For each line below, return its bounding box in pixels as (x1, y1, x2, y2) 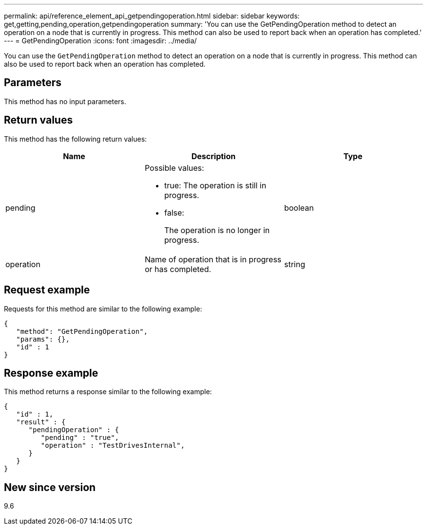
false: (164, 207, 184, 218)
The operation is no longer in (164, 225, 270, 235)
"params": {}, (16, 335, 70, 343)
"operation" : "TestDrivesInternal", (40, 441, 185, 450)
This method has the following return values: (4, 134, 147, 143)
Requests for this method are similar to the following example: (4, 304, 202, 313)
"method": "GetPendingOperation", (16, 327, 148, 335)
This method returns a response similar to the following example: (4, 387, 212, 396)
